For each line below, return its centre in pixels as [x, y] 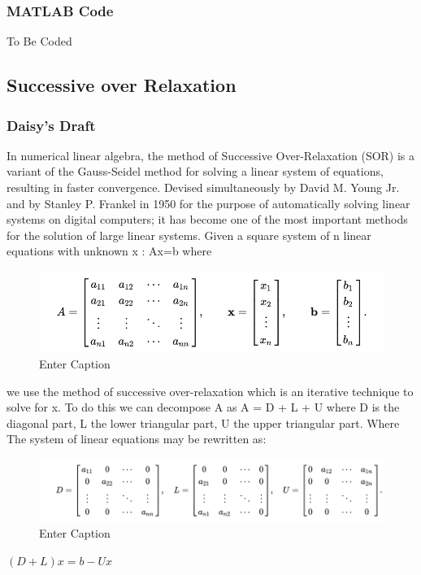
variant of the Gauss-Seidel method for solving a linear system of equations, [195, 171]
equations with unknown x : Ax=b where [109, 251]
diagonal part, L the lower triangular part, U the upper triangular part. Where [203, 423]
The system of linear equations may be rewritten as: [137, 439]
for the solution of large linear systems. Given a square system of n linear [189, 235]
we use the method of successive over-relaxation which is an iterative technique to [210, 391]
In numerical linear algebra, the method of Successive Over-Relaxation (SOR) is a [211, 155]
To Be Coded [39, 41]
